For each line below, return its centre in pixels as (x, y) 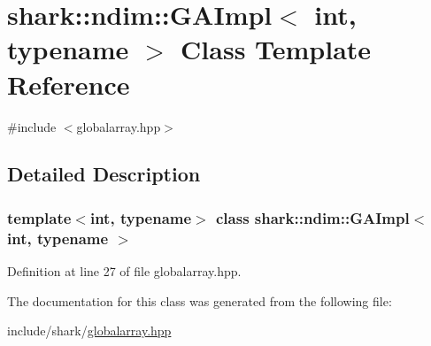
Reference (69, 84)
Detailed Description (104, 174)
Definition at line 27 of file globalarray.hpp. (124, 271)
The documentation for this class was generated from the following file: (200, 300)
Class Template (276, 49)
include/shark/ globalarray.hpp (89, 331)
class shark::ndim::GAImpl (313, 217)
